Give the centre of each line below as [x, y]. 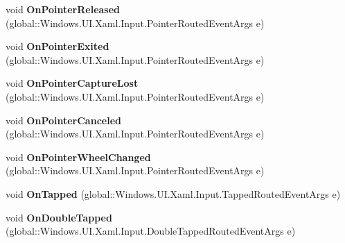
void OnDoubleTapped [59, 217]
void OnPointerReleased [63, 9]
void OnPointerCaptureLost [72, 83]
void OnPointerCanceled [63, 120]
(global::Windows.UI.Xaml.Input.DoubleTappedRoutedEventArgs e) [151, 231]
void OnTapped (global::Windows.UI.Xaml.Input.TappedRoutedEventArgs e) [173, 193]
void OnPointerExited [57, 46]
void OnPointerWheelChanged [78, 157]
